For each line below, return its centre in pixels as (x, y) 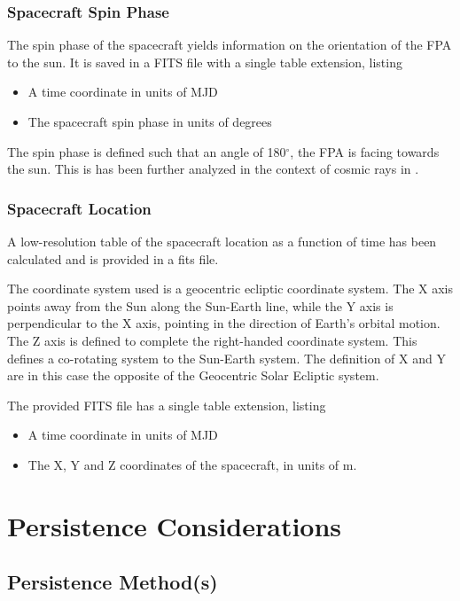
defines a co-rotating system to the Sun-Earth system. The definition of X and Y (226, 358)
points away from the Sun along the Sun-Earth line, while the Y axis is (200, 305)
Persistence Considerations (175, 525)
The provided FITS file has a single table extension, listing (167, 405)
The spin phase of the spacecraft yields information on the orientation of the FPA (230, 45)
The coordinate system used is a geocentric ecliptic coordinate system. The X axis (230, 289)
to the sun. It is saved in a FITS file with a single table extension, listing (205, 62)
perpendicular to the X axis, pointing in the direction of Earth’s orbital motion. (224, 323)
